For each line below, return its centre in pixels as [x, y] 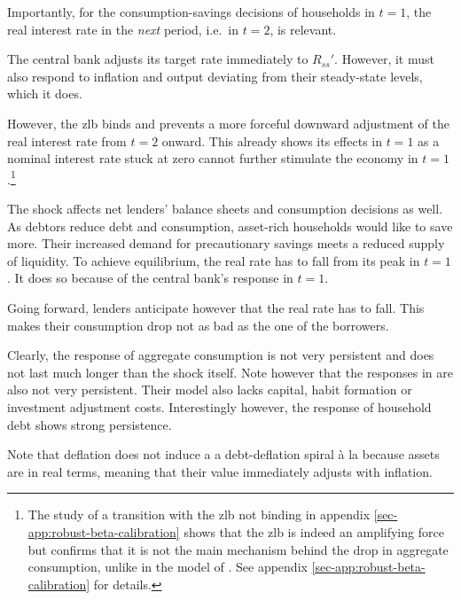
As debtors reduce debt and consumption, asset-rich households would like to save [230, 226]
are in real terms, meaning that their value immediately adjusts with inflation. [220, 471]
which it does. [45, 94]
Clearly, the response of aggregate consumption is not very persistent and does [221, 355]
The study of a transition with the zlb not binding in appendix [199, 514]
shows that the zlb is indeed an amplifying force [314, 531]
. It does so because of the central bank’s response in [150, 278]
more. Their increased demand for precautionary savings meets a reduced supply [226, 243]
